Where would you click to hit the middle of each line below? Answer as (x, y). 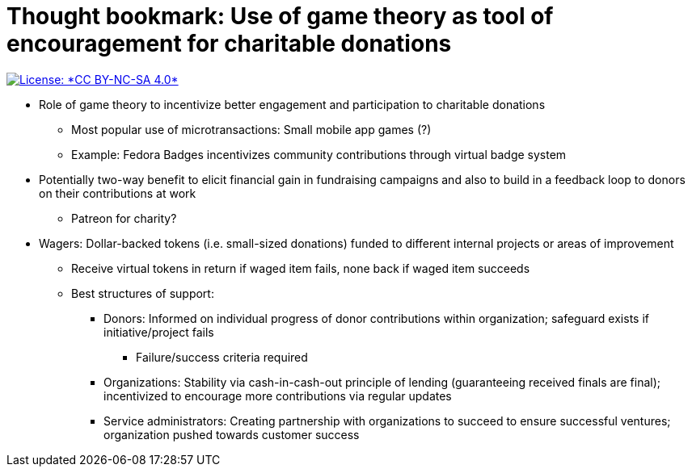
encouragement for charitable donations (229, 44)
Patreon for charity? (124, 218)
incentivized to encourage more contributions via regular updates (278, 396)
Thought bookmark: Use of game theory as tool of (280, 16)
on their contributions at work (118, 193)
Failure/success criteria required (222, 357)
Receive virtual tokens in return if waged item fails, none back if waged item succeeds (301, 268)
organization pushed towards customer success (232, 434)
